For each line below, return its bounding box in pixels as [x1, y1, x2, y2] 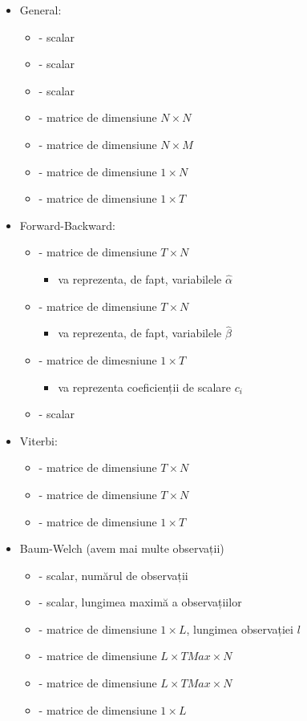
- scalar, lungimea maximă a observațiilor [38, 594, 242, 610]
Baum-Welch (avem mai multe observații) [19, 540, 224, 557]
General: [19, 2, 62, 18]
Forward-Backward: [19, 216, 115, 233]
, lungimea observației [186, 620, 293, 637]
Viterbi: [19, 432, 58, 449]
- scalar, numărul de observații [38, 566, 188, 583]
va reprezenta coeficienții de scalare [58, 378, 231, 395]
